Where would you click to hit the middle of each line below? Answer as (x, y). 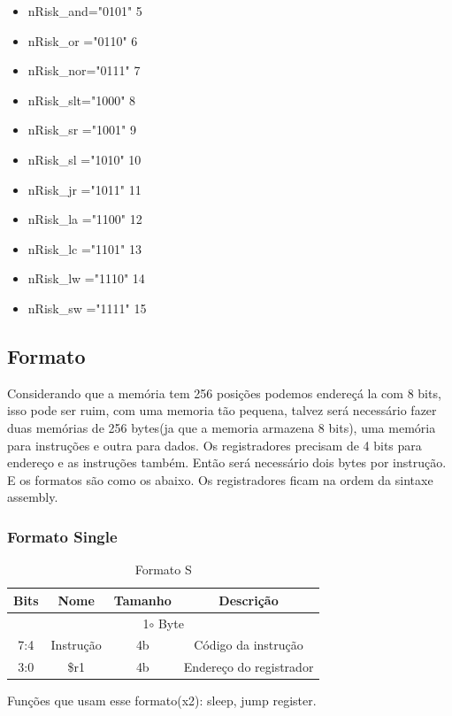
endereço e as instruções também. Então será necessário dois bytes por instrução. (227, 462)
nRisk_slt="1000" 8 (82, 100)
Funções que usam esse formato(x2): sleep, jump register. (162, 701)
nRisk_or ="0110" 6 (83, 40)
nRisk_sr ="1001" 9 (82, 130)
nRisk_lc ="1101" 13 (84, 248)
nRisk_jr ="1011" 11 (84, 189)
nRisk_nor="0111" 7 (84, 70)
